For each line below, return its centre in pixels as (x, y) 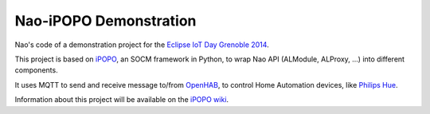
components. (37, 70)
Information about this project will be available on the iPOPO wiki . (122, 100)
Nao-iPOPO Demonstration (106, 21)
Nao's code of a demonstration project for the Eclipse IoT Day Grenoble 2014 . (142, 45)
